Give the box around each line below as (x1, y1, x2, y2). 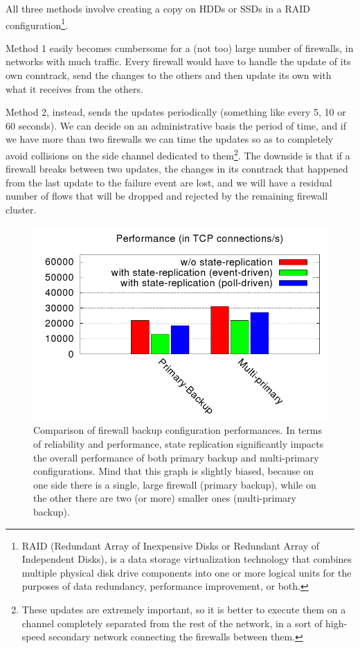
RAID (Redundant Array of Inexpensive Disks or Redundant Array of (21, 538, 320, 552)
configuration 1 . (6, 15, 68, 32)
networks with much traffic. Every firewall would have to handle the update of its (6, 54, 351, 69)
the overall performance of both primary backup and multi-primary (33, 450, 319, 464)
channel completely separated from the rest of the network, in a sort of (21, 615, 323, 630)
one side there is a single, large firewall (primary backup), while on (33, 477, 316, 491)
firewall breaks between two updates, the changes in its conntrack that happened (6, 161, 348, 176)
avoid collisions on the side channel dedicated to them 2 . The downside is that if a (6, 146, 350, 162)
